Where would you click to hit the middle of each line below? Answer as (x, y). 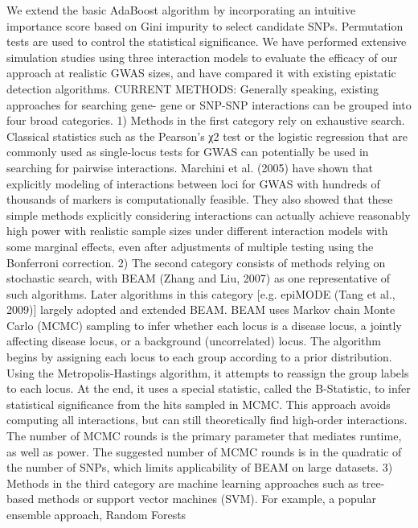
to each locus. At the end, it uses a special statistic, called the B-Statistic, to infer (209, 388)
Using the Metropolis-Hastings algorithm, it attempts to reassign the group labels (208, 372)
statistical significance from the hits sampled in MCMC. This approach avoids (199, 404)
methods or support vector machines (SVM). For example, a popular (207, 499)
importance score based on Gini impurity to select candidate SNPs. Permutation (205, 25)
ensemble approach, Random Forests (96, 514)
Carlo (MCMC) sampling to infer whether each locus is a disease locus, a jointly (204, 325)
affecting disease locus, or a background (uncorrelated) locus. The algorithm (194, 341)
